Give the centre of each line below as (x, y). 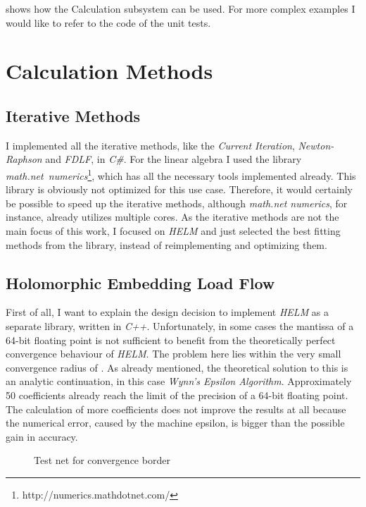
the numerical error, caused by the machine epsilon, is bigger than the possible (175, 423)
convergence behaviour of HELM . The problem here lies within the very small (173, 354)
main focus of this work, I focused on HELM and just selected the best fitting (173, 230)
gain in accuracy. (42, 436)
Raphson (24, 159)
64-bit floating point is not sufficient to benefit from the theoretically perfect (171, 340)
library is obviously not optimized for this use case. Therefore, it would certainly (179, 189)
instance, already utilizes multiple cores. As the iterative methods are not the (172, 217)
